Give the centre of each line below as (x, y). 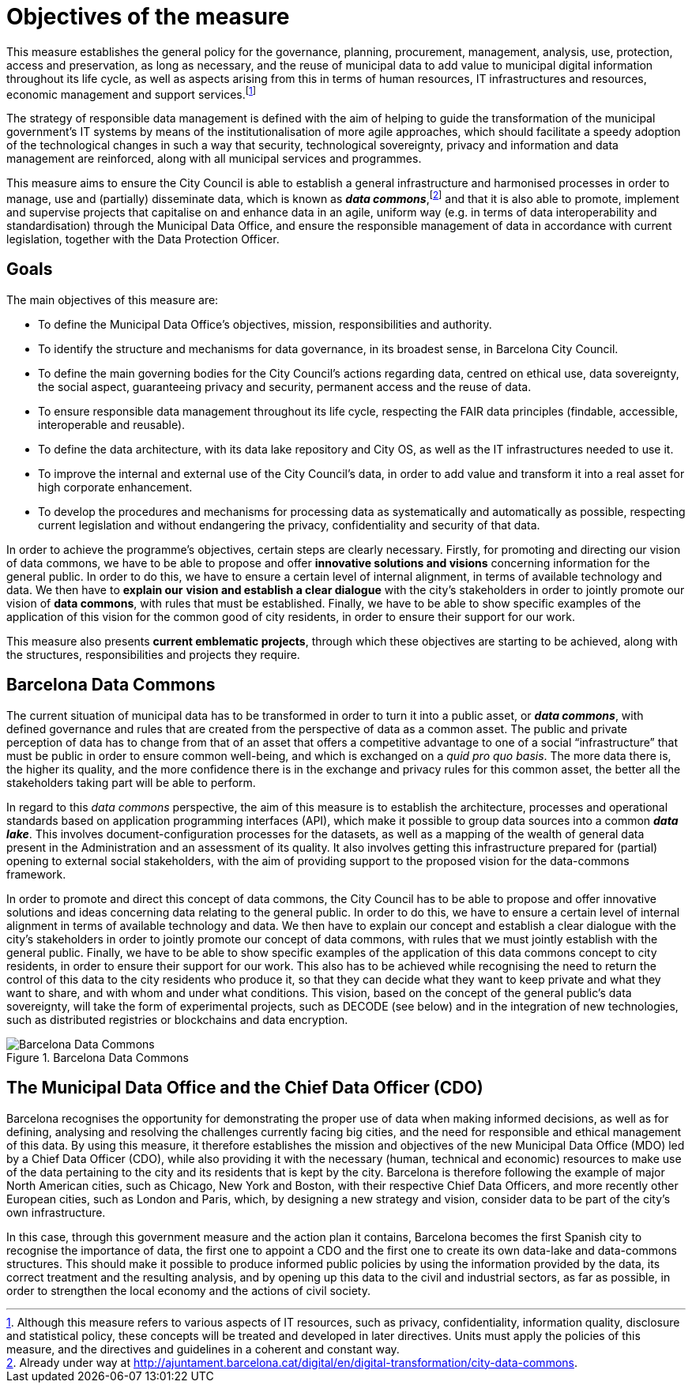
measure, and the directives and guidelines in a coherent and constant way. (203, 1349)
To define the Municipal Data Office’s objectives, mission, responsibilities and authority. (265, 324)
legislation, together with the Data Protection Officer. (143, 239)
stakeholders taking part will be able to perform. (131, 782)
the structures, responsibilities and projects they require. (153, 654)
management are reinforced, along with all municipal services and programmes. (214, 159)
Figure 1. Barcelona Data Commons (98, 1057)
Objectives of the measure (148, 17)
